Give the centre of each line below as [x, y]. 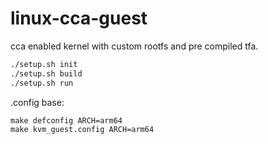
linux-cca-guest [79, 18]
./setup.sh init [44, 64]
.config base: [37, 102]
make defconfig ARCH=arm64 [66, 120]
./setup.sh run [42, 83]
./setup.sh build [46, 73]
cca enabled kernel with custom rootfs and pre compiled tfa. [134, 46]
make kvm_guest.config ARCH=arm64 [82, 129]
